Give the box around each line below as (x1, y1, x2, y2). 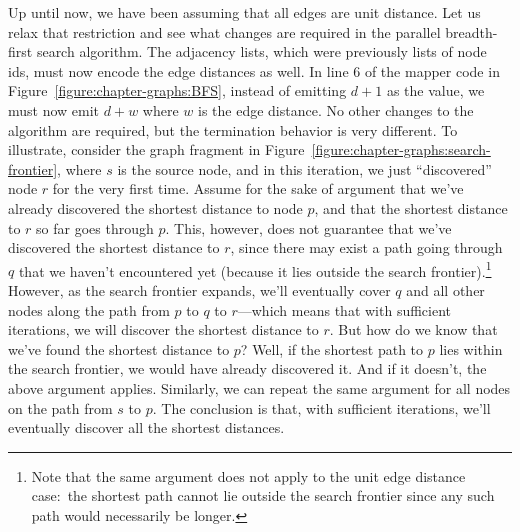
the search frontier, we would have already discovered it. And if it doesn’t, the (8, 358, 487, 379)
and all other (406, 279, 485, 300)
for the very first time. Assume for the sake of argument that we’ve (52, 178, 464, 199)
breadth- (445, 21, 498, 42)
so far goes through (36, 217, 154, 238)
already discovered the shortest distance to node (8, 197, 303, 218)
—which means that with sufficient (237, 299, 452, 320)
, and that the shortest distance (314, 197, 508, 218)
